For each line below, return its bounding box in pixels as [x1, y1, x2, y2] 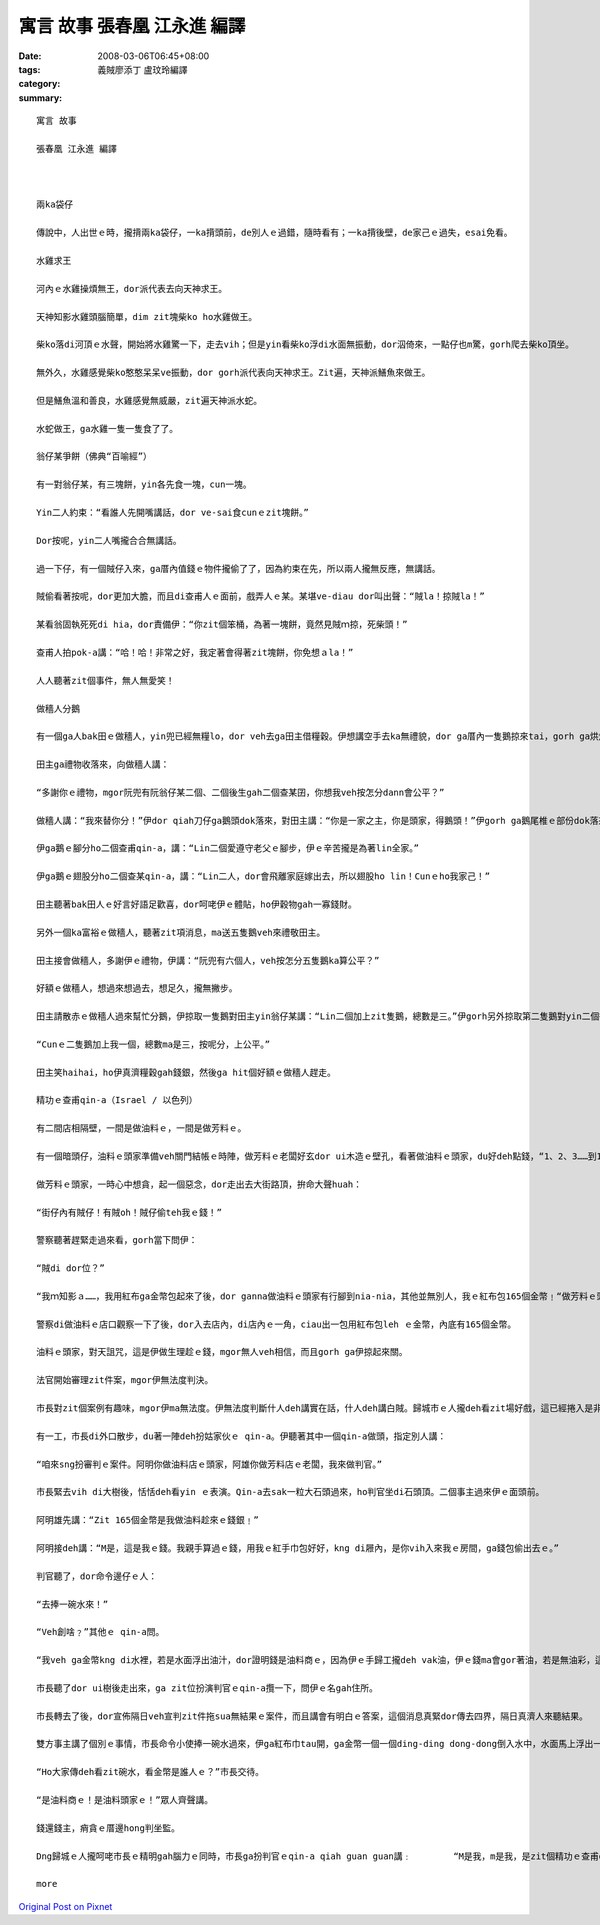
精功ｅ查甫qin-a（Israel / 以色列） [36, 1095, 199, 1106]
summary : [18, 91, 63, 104]
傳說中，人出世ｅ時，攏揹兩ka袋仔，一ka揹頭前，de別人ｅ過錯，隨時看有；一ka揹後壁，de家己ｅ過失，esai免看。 [36, 227, 513, 239]
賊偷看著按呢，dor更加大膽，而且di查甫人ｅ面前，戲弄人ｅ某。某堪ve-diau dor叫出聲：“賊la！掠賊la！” [36, 591, 485, 602]
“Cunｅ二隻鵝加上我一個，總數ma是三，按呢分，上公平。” [36, 1038, 270, 1050]
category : [18, 78, 61, 90]
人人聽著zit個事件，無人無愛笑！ [36, 675, 175, 686]
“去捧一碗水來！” [36, 1598, 109, 1610]
